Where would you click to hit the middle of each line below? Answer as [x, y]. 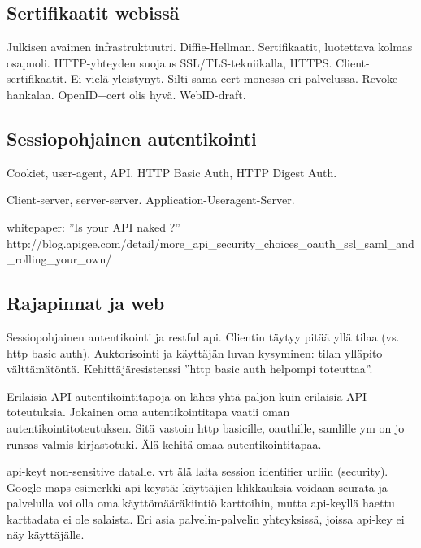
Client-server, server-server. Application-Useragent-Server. [151, 200]
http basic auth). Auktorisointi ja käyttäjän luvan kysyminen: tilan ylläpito [195, 352]
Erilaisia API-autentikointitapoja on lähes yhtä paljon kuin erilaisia [175, 396]
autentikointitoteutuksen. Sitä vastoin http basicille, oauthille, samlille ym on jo [206, 427]
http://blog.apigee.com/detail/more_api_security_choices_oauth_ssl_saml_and [210, 243]
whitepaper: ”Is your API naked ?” [93, 226]
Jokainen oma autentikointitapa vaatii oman [180, 412]
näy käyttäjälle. [46, 535]
